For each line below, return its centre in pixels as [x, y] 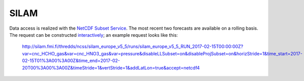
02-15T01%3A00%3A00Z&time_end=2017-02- [71, 61]
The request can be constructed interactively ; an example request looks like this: [94, 35]
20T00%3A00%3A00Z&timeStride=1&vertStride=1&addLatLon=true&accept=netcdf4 [111, 67]
